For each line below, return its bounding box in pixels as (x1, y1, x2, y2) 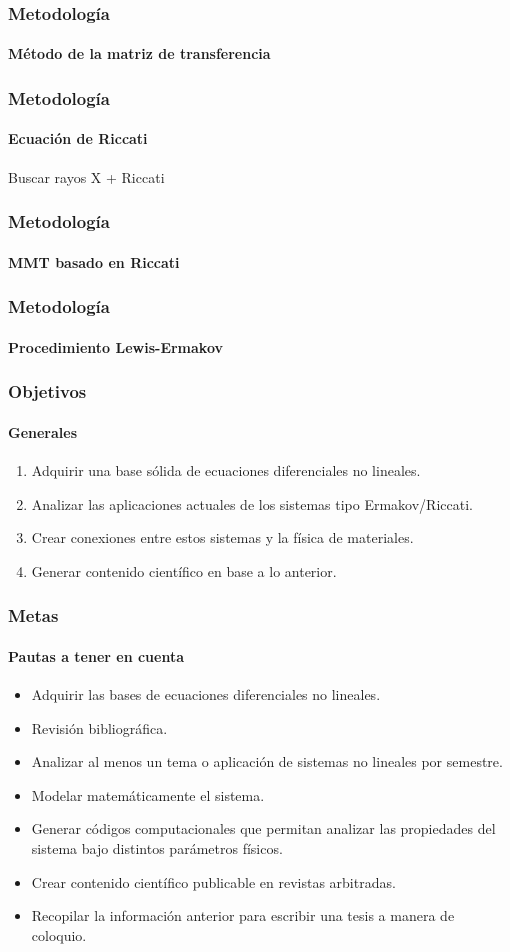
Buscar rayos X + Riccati (8, 166, 165, 187)
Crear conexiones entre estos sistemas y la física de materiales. (31, 527, 414, 548)
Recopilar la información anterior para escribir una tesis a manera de (31, 905, 455, 926)
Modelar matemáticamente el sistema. (31, 784, 265, 805)
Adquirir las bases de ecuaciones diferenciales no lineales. (31, 683, 381, 704)
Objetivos (8, 379, 87, 404)
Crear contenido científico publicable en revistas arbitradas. (31, 871, 396, 892)
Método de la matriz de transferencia (8, 43, 271, 64)
